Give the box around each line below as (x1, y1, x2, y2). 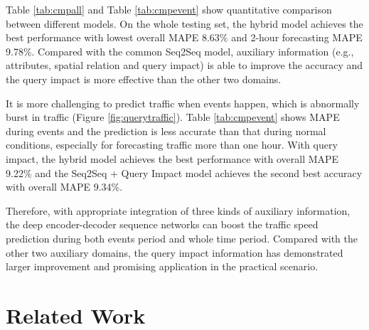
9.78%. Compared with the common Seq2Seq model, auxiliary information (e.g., (6, 43, 354, 58)
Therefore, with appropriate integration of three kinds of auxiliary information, (6, 203, 351, 218)
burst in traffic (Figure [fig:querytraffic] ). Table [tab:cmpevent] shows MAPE (6, 110, 340, 124)
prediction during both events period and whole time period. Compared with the (6, 230, 358, 245)
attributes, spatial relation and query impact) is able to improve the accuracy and (6, 58, 363, 73)
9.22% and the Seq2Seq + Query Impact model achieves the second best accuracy (6, 165, 363, 180)
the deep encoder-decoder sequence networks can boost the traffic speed (6, 217, 319, 232)
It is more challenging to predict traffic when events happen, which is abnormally (6, 95, 360, 110)
